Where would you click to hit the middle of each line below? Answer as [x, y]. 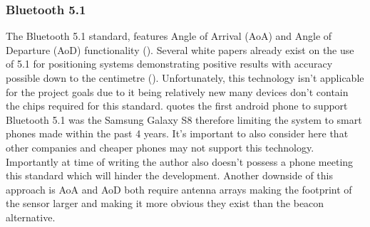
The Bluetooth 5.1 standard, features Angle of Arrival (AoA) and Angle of [169, 36]
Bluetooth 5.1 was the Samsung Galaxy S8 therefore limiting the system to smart [184, 119]
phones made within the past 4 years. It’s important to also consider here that [177, 133]
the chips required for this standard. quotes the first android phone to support [177, 106]
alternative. [31, 217]
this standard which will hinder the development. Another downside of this [169, 175]
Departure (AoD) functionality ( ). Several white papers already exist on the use [180, 49]
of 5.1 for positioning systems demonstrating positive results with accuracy [169, 64]
